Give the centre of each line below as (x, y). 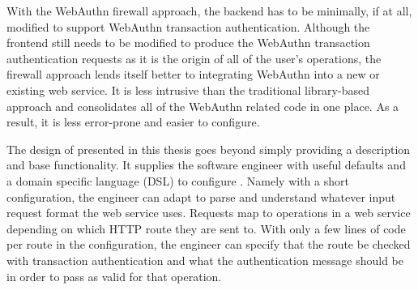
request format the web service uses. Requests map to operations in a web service (209, 213)
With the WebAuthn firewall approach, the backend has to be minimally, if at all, (209, 11)
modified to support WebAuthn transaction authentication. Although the (188, 26)
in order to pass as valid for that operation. (114, 276)
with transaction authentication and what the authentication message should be (205, 260)
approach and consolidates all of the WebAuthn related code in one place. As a (203, 106)
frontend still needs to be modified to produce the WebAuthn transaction (188, 43)
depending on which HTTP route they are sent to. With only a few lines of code (206, 228)
